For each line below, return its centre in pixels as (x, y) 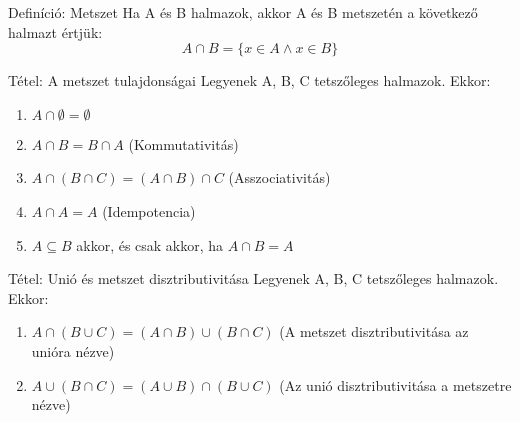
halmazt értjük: (55, 31)
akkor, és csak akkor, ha (150, 244)
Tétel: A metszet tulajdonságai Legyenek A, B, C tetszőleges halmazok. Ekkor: (249, 80)
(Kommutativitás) (183, 143)
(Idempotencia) (149, 210)
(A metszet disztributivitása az (374, 331)
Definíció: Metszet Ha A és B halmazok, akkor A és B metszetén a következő (243, 12)
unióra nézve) (73, 350)
